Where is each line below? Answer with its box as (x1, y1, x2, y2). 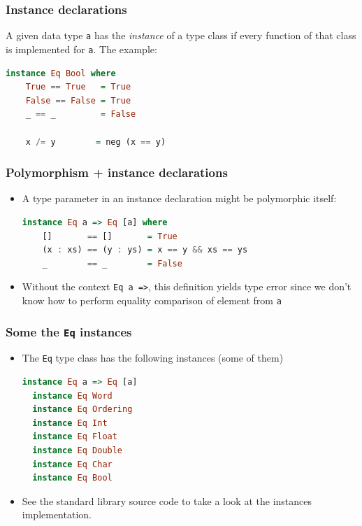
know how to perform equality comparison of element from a (22, 292, 282, 307)
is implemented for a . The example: (6, 41, 157, 56)
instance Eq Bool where (6, 68, 116, 78)
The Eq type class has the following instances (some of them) (22, 350, 284, 365)
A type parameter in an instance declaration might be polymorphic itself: (22, 191, 337, 206)
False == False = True (25, 95, 131, 106)
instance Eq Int (32, 418, 108, 428)
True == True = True (25, 82, 131, 92)
